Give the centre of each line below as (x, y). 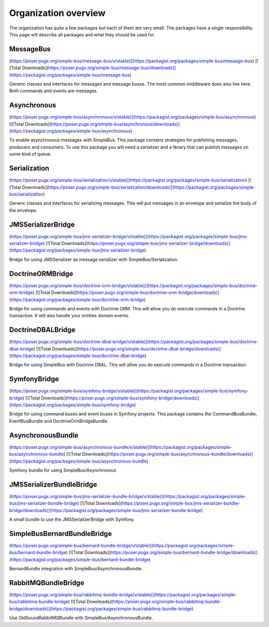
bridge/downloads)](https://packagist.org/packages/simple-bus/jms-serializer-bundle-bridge (105, 510)
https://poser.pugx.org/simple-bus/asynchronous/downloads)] (115, 124)
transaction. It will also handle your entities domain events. (69, 316)
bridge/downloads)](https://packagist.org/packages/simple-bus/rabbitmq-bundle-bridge (100, 609)
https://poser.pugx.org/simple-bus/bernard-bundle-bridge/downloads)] (184, 552)
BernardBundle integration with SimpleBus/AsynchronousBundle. (76, 569)
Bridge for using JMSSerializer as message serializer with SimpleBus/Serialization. (94, 259)
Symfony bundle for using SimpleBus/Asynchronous (63, 470)
